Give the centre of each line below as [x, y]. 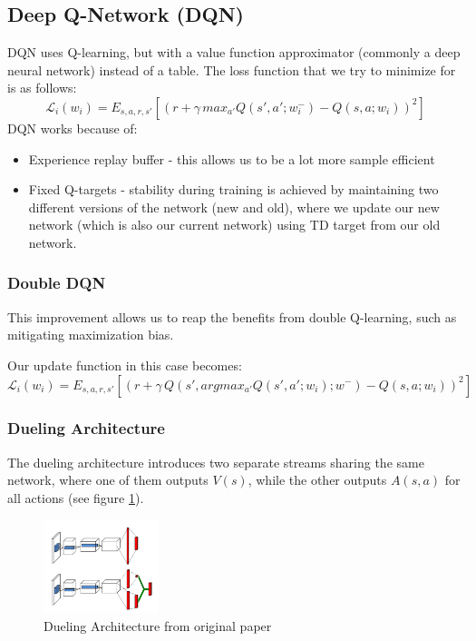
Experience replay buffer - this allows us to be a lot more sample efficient [232, 158]
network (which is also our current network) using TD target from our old [234, 225]
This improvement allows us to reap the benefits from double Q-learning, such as [232, 316]
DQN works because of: [73, 128]
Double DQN [57, 283]
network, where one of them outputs [108, 480]
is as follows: [42, 88]
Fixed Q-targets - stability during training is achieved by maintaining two [233, 189]
